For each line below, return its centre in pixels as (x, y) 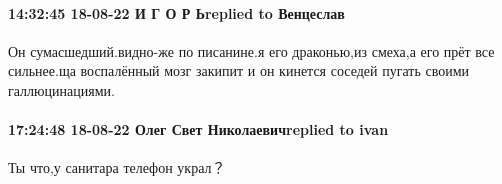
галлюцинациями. (61, 89)
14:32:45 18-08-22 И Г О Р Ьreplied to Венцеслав (176, 12)
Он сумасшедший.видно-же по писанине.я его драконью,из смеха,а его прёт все (251, 50)
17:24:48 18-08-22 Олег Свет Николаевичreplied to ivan (198, 129)
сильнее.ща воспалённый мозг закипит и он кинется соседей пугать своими (238, 70)
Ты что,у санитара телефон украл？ (117, 167)
